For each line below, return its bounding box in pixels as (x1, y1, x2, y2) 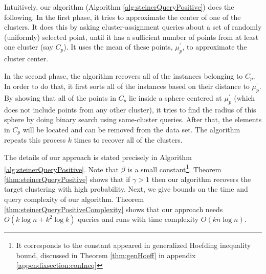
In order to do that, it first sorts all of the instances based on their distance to (4, 81, 250, 92)
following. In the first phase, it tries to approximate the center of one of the (4, 11, 241, 22)
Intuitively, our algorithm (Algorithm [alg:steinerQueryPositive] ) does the (4, 2, 234, 12)
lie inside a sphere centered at (128, 93, 222, 103)
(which (234, 93, 255, 103)
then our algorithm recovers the (151, 173, 251, 184)
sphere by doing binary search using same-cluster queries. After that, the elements (4, 114, 262, 125)
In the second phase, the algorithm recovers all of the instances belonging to (4, 70, 243, 81)
